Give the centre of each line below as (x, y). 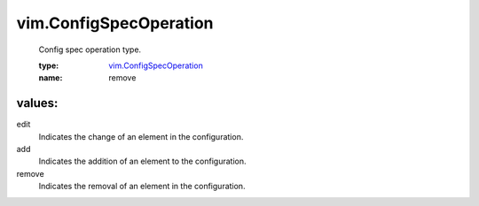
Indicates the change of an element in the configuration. (141, 136)
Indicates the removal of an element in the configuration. (142, 187)
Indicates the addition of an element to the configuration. (143, 161)
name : (51, 78)
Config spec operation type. (90, 50)
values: (37, 103)
